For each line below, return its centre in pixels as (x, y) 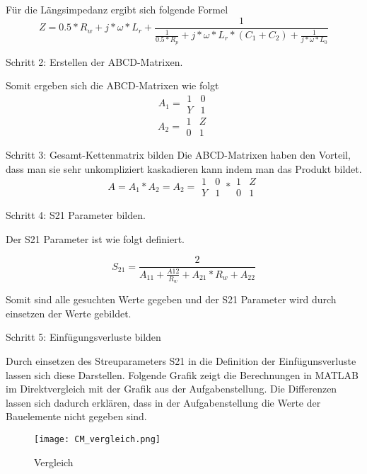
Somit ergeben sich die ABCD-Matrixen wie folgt (112, 85)
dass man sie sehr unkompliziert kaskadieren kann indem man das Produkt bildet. (184, 168)
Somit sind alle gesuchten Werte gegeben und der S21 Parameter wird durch (171, 299)
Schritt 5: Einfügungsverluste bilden (83, 337)
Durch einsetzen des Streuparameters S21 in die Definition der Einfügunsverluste (181, 360)
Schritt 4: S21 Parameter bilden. (76, 215)
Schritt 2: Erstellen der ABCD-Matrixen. (94, 61)
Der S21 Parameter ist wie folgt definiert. (95, 238)
